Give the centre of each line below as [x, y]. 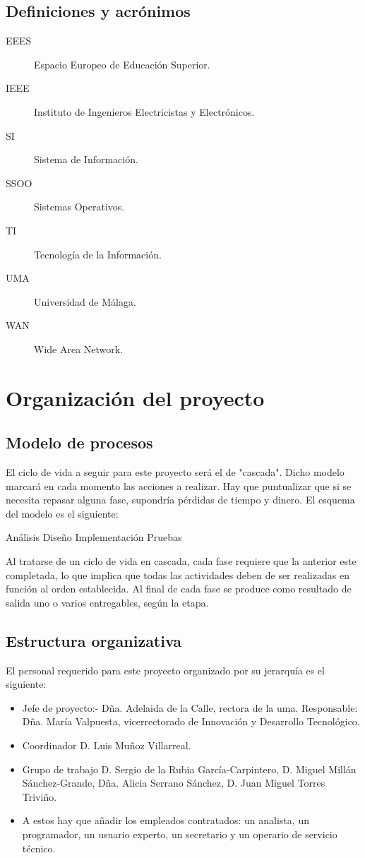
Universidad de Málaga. [85, 301]
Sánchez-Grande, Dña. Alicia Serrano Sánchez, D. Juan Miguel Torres [174, 783]
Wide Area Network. [79, 348]
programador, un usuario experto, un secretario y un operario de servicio [180, 834]
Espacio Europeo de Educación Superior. [122, 64]
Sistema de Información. [86, 159]
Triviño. [40, 796]
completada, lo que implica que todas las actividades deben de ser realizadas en [178, 574]
